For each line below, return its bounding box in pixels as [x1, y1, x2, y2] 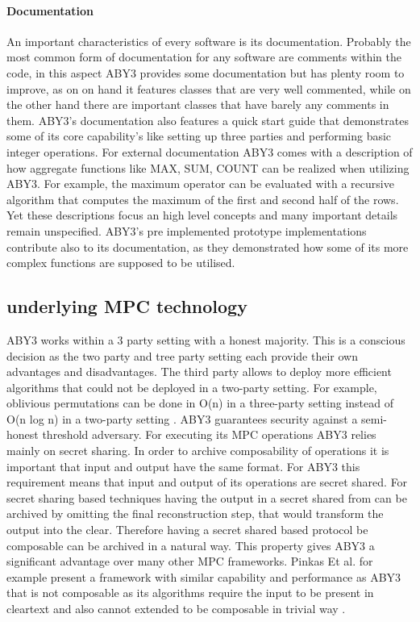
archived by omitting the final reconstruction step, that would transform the [6, 505, 384, 522]
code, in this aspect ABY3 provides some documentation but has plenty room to [6, 64, 405, 81]
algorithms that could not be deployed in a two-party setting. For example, [6, 378, 377, 395]
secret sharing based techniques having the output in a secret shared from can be [6, 489, 407, 506]
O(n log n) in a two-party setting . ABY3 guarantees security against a [6, 410, 358, 427]
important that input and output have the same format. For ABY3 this [6, 457, 360, 474]
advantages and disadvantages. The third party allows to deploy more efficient [6, 363, 392, 380]
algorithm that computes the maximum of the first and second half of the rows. [6, 190, 399, 207]
